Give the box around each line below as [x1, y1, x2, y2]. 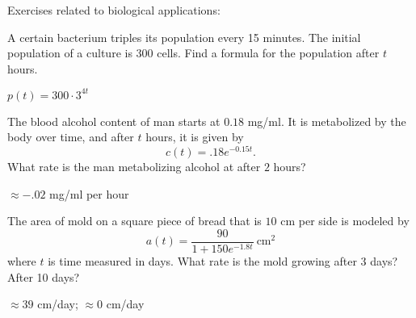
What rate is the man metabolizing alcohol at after [7, 158, 261, 175]
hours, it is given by [145, 128, 244, 145]
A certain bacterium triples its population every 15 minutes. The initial [7, 28, 361, 45]
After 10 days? [7, 268, 80, 285]
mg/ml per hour [49, 185, 129, 202]
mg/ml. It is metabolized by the [247, 112, 406, 129]
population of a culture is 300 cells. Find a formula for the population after [7, 44, 380, 61]
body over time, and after [7, 128, 134, 145]
